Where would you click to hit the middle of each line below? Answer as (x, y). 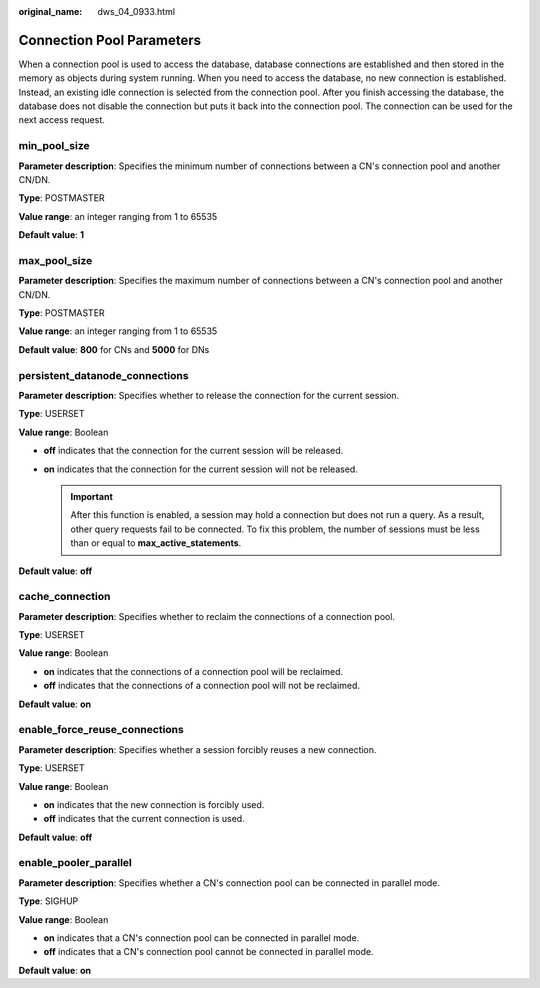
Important (92, 496)
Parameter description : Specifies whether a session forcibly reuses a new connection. (197, 749)
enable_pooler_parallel (75, 863)
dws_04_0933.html (136, 11)
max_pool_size (55, 260)
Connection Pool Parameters (110, 40)
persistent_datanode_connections (103, 375)
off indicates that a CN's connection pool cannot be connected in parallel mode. (208, 952)
